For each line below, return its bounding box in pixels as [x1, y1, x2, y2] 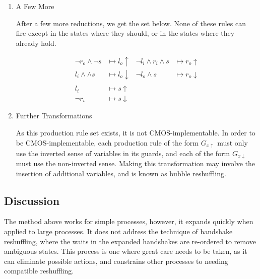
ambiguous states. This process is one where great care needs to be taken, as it [4, 246, 247, 256]
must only [217, 137, 248, 148]
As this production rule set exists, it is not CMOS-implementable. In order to [16, 127, 255, 138]
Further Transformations [16, 110, 92, 121]
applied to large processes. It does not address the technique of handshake [4, 226, 233, 236]
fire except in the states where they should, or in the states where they [16, 28, 235, 38]
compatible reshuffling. [4, 265, 74, 276]
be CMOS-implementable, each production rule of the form [16, 137, 199, 148]
